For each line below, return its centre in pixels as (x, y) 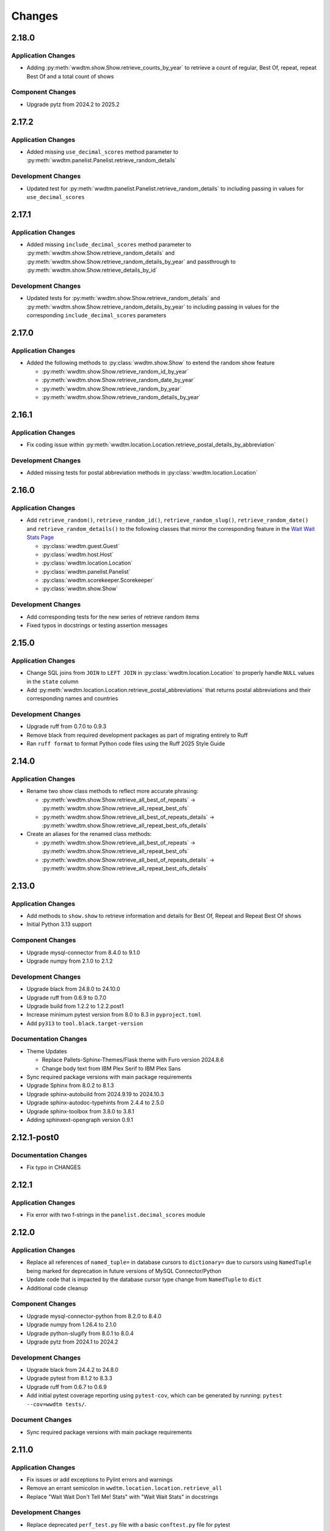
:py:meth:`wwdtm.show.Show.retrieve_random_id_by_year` (115, 371)
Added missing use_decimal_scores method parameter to (102, 152)
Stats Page (40, 537)
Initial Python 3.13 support (59, 924)
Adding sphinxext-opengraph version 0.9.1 (80, 1119)
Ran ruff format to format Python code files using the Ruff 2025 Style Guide (126, 743)
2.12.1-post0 (35, 1137)
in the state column (53, 681)
